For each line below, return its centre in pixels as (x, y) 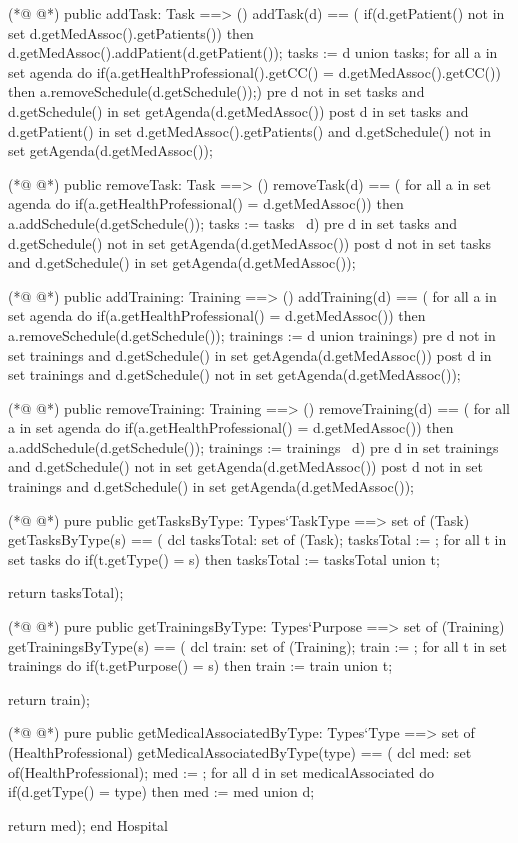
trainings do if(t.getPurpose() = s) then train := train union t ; (200, 665)
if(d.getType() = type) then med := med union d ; (161, 791)
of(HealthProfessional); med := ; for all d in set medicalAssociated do (221, 771)
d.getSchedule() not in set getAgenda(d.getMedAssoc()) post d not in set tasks (250, 242)
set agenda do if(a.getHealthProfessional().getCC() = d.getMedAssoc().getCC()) (254, 71)
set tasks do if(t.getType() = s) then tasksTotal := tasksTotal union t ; (224, 558)
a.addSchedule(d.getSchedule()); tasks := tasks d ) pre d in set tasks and (232, 222)
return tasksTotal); (66, 592)
